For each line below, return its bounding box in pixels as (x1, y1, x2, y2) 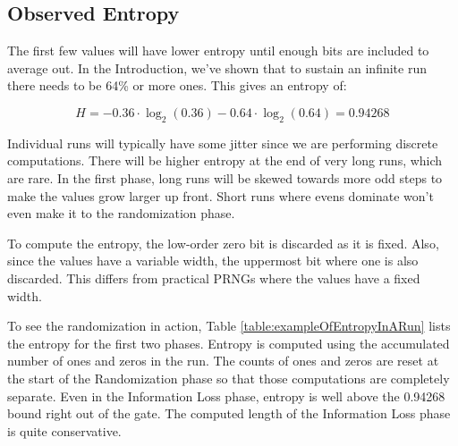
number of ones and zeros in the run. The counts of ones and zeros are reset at (7, 351, 439, 370)
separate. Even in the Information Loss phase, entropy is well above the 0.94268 (7, 386, 445, 405)
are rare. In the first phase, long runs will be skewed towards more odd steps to (7, 168, 443, 187)
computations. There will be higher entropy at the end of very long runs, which (7, 151, 443, 170)
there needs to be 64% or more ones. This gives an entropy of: (7, 76, 347, 95)
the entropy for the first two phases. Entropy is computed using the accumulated (7, 333, 450, 352)
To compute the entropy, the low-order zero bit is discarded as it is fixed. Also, (7, 233, 439, 252)
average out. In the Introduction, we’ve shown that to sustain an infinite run (7, 58, 427, 77)
